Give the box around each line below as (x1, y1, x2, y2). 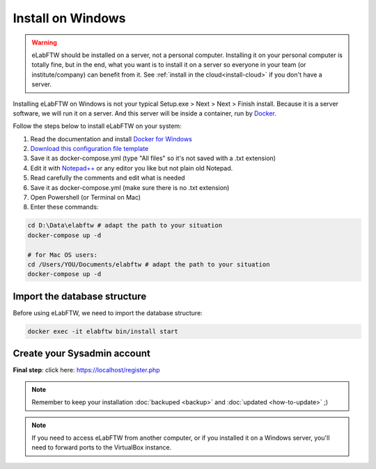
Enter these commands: (30, 202, 99, 212)
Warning (31, 38, 57, 47)
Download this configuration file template (30, 145, 149, 153)
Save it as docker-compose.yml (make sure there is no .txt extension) (30, 183, 230, 191)
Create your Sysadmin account (13, 348, 151, 360)
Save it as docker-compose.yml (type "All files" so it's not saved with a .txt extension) (30, 154, 276, 163)
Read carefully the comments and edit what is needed (30, 174, 185, 182)
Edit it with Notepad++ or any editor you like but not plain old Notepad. (30, 164, 233, 172)
